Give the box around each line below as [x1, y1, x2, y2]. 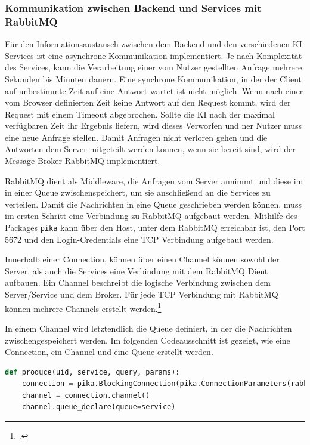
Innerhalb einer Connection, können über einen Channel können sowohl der [5, 253, 280, 265]
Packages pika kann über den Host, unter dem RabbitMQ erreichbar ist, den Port [5, 221, 305, 234]
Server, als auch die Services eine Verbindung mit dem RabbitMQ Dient [5, 264, 268, 277]
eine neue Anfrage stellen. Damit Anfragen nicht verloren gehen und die [5, 131, 268, 143]
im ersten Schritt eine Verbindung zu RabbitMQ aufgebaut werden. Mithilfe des [5, 209, 297, 222]
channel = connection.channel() [21, 391, 150, 400]
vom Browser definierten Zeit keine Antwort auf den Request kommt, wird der [5, 96, 291, 109]
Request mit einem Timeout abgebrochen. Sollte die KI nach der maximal [5, 107, 275, 120]
